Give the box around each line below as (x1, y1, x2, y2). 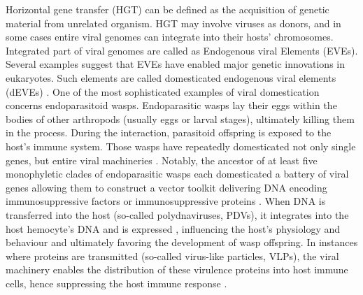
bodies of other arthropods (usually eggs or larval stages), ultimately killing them (6, 111, 355, 126)
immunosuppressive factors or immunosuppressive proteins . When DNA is (6, 194, 326, 208)
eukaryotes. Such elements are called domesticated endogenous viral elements (6, 70, 336, 85)
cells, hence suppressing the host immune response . (6, 275, 227, 290)
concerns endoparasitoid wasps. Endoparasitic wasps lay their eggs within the (6, 98, 337, 113)
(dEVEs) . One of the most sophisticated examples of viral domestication (6, 84, 320, 99)
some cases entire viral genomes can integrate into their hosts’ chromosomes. (6, 29, 334, 44)
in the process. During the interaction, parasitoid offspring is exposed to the (6, 125, 332, 140)
